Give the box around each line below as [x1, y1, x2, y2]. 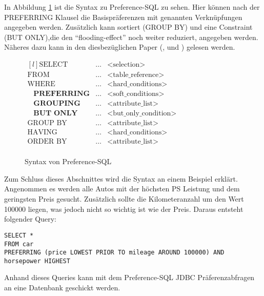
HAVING [27, 129, 57, 136]
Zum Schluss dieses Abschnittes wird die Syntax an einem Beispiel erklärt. [4, 173, 238, 184]
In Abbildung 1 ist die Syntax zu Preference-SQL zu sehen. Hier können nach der [4, 2, 260, 12]
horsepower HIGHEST [4, 257, 70, 265]
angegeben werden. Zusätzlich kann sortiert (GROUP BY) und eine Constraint [4, 22, 253, 32]
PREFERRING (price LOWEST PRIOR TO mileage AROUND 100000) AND [4, 249, 225, 256]
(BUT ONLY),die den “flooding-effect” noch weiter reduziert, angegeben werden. [4, 31, 258, 42]
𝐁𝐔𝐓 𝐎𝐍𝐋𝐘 [33, 110, 78, 117]
